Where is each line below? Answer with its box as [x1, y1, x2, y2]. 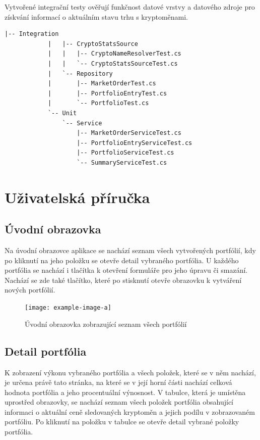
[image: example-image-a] [25, 304, 111, 312]
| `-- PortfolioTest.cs [47, 100, 149, 107]
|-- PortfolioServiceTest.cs [77, 149, 174, 157]
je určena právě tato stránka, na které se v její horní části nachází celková [5, 377, 232, 387]
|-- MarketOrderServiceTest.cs [77, 129, 181, 137]
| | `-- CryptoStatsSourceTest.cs [47, 60, 178, 67]
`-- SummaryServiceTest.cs [77, 159, 167, 166]
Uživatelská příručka [5, 186, 150, 207]
